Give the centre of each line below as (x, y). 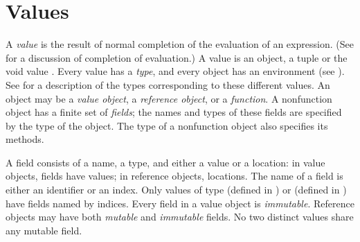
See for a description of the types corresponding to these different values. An (168, 84)
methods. (25, 139)
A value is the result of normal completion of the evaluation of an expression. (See (180, 44)
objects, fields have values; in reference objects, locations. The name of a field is (174, 176)
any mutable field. (44, 230)
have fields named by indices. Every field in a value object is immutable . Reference (180, 203)
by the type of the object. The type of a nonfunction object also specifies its (167, 125)
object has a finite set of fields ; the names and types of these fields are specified (174, 112)
